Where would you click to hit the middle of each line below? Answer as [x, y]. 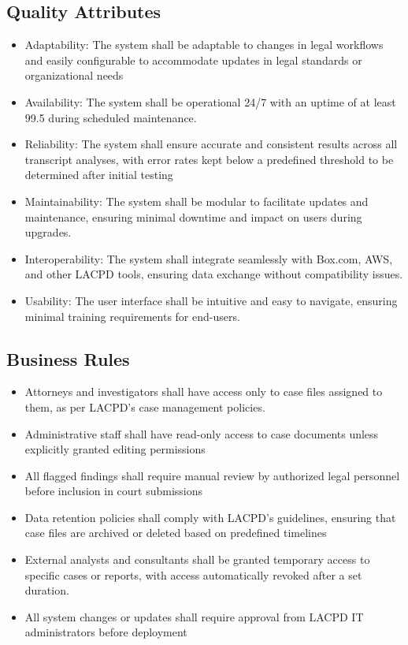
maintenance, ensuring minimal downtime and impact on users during [193, 216]
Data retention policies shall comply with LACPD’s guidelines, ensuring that [210, 517]
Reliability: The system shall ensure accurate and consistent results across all [211, 144]
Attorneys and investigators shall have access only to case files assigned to [204, 391]
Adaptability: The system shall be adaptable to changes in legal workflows [204, 45]
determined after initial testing [99, 175]
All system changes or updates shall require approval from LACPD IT [194, 616]
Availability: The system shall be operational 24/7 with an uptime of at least [210, 101]
